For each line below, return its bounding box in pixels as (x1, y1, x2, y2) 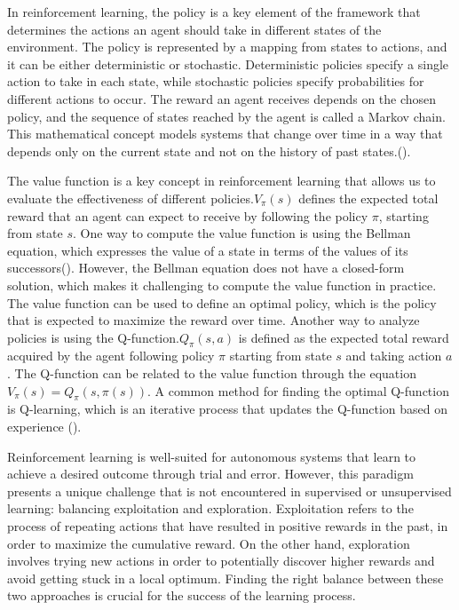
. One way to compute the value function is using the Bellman (72, 224, 411, 242)
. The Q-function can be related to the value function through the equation (7, 364, 416, 383)
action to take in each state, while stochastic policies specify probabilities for (7, 72, 424, 91)
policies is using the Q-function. (7, 328, 179, 346)
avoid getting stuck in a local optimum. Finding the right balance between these (7, 568, 444, 587)
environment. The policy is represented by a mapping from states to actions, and (7, 37, 447, 56)
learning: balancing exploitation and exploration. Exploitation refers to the (7, 499, 414, 518)
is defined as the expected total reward (238, 328, 449, 346)
